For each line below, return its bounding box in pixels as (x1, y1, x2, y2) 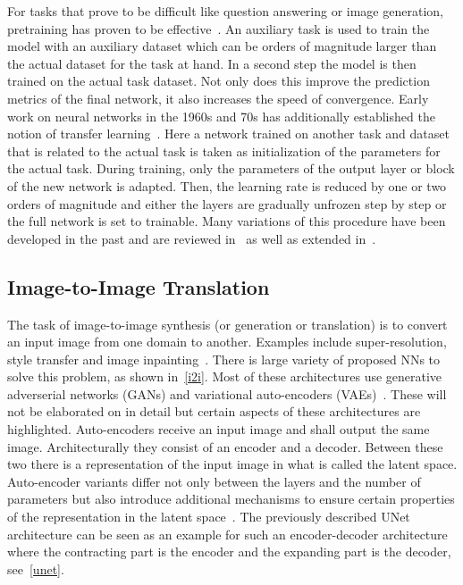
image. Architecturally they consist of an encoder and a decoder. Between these (7, 437, 443, 455)
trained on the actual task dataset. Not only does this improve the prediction (7, 71, 430, 90)
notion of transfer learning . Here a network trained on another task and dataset (7, 124, 450, 143)
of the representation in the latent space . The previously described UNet (7, 507, 410, 526)
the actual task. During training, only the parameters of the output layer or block (7, 159, 455, 178)
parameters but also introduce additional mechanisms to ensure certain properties (7, 489, 455, 508)
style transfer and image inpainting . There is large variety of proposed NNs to (7, 349, 441, 368)
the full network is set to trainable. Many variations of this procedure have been (7, 212, 446, 230)
